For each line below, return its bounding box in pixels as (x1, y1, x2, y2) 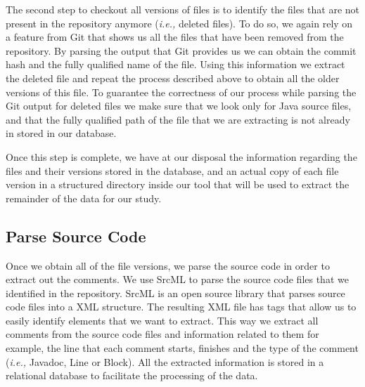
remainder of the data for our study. (6, 190, 162, 205)
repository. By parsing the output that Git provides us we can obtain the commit (6, 43, 357, 58)
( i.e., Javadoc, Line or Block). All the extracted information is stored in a (6, 354, 324, 369)
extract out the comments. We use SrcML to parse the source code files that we (6, 272, 349, 287)
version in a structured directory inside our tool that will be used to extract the (6, 177, 350, 192)
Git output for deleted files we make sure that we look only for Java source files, (6, 98, 352, 113)
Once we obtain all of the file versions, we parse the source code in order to (6, 258, 330, 273)
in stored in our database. (6, 126, 117, 140)
